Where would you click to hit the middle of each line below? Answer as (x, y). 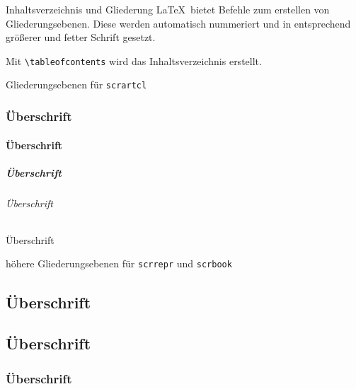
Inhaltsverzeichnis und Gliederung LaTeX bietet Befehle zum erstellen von (168, 9)
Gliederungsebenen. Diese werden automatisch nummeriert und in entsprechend (178, 23)
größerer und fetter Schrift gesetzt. (81, 37)
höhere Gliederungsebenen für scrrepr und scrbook (119, 263)
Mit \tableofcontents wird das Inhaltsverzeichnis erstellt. (134, 60)
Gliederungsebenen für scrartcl (76, 85)
